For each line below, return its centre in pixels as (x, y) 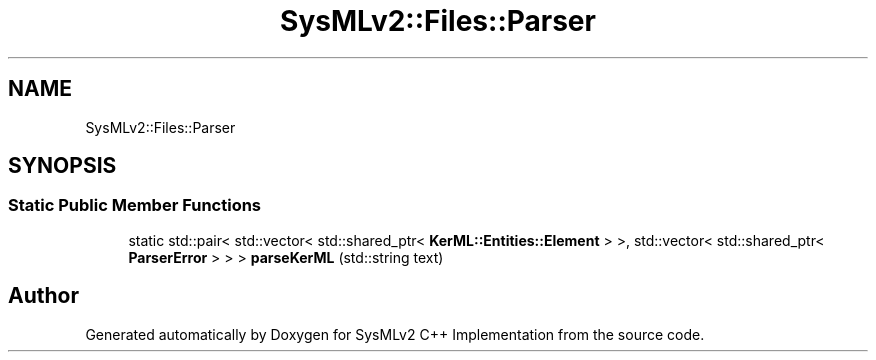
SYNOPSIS (62, 166)
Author (43, 296)
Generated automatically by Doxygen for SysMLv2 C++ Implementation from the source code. (395, 334)
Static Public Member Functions (135, 205)
